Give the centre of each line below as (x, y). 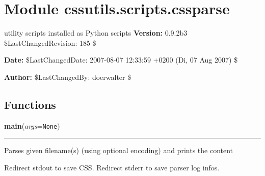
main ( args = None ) (32, 125)
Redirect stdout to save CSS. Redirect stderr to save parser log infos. (112, 167)
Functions (30, 104)
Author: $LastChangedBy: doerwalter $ (68, 77)
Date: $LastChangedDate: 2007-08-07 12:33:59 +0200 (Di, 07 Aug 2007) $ (121, 60)
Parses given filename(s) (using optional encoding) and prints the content (119, 150)
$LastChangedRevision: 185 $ (50, 42)
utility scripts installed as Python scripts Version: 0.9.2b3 (96, 33)
